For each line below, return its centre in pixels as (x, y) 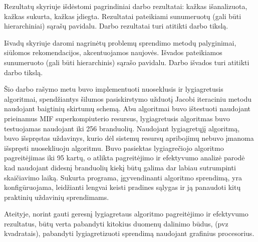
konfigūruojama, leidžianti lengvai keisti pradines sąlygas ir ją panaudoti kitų (122, 187)
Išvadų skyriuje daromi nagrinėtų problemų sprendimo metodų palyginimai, (120, 42)
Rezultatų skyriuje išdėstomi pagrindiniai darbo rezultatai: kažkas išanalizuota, (126, 6)
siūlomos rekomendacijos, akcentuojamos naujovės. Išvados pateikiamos (113, 52)
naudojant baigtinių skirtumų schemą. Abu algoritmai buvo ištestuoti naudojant (127, 108)
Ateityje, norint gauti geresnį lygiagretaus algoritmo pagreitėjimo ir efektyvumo (126, 214)
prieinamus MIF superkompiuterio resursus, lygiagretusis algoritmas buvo (117, 118)
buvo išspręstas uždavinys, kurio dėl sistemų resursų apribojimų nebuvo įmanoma (129, 138)
